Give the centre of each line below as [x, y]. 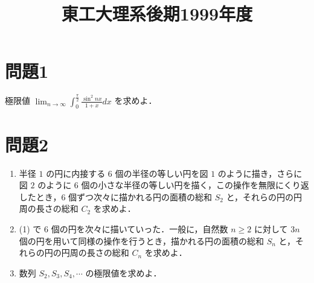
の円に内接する [76, 173]
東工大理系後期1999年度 [157, 14]
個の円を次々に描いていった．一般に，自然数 [139, 228]
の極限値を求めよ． [123, 272]
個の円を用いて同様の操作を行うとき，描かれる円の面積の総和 [141, 240]
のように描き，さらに [260, 173]
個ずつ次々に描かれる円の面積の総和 [140, 196]
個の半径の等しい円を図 [162, 173]
